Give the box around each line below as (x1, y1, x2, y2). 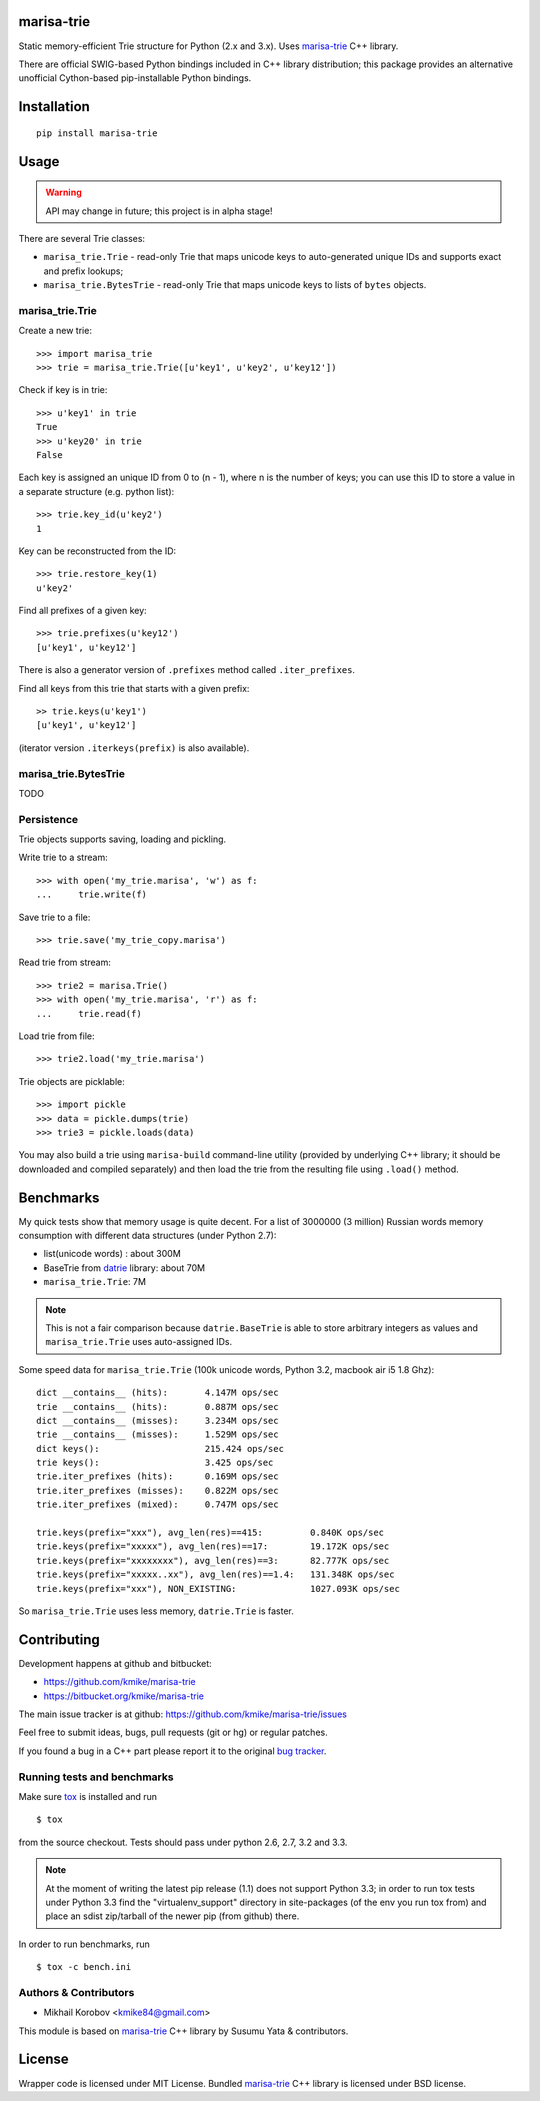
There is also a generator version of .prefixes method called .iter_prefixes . (18, 664, 355, 676)
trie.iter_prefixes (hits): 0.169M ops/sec (36, 1471, 279, 1482)
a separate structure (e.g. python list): (18, 485, 175, 497)
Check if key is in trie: (18, 384, 108, 396)
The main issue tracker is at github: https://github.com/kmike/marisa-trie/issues (18, 1708, 347, 1720)
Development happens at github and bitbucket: (18, 1657, 212, 1669)
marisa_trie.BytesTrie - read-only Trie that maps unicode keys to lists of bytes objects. (43, 279, 427, 291)
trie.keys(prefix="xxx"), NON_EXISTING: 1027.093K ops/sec (36, 1583, 400, 1594)
